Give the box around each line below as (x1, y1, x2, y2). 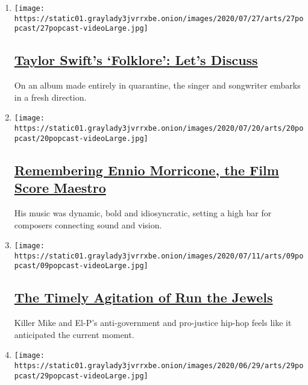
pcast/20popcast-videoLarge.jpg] (14, 134, 148, 143)
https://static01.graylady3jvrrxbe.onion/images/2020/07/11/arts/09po (14, 251, 304, 260)
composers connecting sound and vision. (14, 218, 162, 231)
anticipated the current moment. (14, 328, 134, 340)
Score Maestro (14, 178, 106, 197)
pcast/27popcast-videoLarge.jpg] (14, 24, 148, 33)
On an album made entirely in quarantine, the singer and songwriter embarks (14, 79, 301, 92)
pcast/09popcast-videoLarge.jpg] (14, 261, 148, 271)
